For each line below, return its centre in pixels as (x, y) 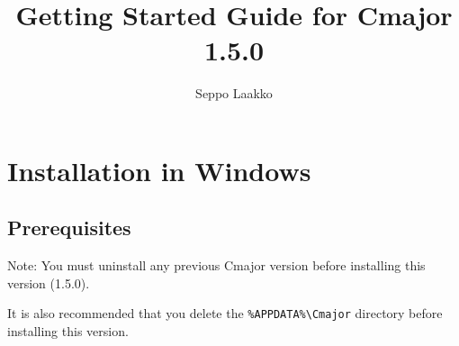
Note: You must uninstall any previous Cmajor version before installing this (216, 265)
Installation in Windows (159, 170)
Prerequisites (69, 228)
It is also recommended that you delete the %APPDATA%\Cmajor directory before (225, 313)
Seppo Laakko (234, 93)
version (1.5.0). (49, 282)
